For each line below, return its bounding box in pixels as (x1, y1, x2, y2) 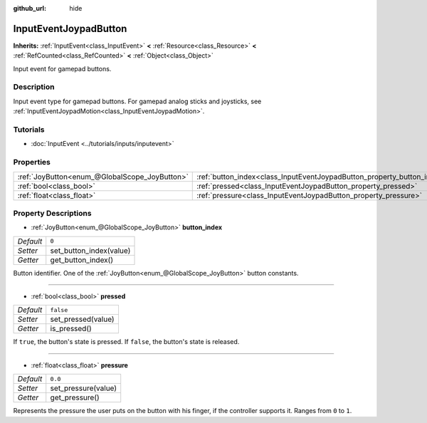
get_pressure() (50, 392, 100, 402)
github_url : (13, 4, 46, 12)
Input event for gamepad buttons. (13, 64, 112, 73)
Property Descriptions (13, 208, 92, 218)
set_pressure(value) (50, 383, 117, 393)
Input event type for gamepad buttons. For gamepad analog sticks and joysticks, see (13, 97, 262, 105)
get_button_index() (50, 255, 114, 265)
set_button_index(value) (50, 246, 131, 256)
